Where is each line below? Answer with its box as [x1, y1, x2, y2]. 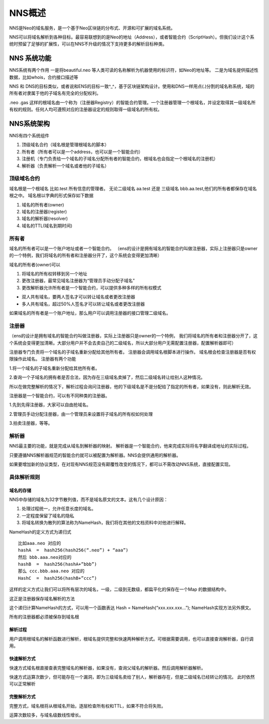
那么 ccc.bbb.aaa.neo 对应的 [18, 568, 85, 574]
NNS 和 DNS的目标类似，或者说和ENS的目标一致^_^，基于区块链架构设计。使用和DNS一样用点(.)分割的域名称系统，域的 [9, 83, 255, 89]
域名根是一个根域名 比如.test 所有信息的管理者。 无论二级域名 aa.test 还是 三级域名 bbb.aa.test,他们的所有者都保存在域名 [9, 185, 257, 192]
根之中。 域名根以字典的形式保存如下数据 [9, 193, 94, 199]
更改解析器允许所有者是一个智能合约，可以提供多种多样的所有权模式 [21, 284, 161, 290]
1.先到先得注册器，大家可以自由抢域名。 [9, 402, 91, 408]
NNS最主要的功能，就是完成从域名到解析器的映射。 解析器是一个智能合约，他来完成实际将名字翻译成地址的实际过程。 [9, 443, 252, 449]
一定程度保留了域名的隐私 [21, 512, 74, 518]
